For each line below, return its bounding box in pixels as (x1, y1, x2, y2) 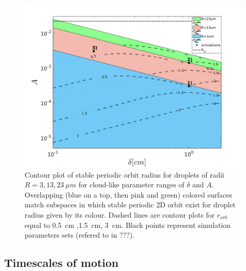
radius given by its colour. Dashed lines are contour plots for (25, 209, 215, 220)
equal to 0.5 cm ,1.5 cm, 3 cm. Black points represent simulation (25, 219, 231, 230)
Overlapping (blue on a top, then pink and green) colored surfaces (25, 189, 232, 200)
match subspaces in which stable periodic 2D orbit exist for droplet (25, 199, 236, 210)
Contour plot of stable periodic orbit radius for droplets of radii (25, 169, 224, 180)
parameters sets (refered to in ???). (25, 229, 135, 240)
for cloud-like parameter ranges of (78, 179, 184, 190)
